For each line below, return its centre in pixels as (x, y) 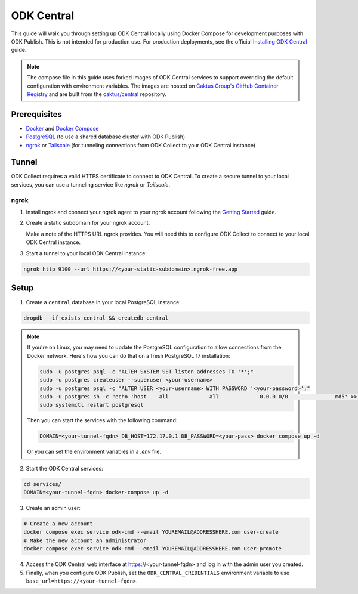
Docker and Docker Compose (62, 128)
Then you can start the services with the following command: (102, 420)
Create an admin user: (53, 508)
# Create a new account (58, 524)
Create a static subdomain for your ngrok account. (88, 223)
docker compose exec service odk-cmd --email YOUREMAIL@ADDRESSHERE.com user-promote (152, 549)
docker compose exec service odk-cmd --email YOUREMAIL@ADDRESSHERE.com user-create (151, 532)
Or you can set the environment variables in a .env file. (94, 452)
